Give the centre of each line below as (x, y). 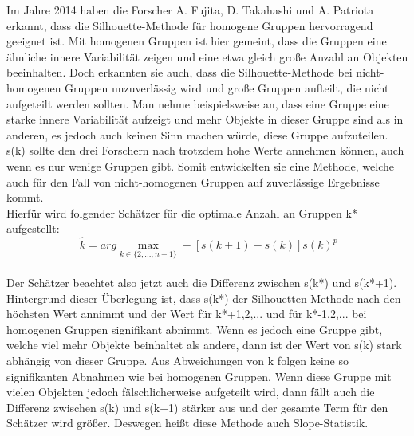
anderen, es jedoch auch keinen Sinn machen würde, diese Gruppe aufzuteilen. (197, 134)
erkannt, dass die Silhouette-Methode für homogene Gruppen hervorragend (190, 25)
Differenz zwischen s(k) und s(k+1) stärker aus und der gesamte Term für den (197, 407)
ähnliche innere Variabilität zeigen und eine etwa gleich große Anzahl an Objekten (207, 56)
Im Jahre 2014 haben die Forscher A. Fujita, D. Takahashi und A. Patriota (190, 10)
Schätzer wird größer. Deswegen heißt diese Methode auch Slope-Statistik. (187, 423)
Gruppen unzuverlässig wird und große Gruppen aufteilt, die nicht (227, 87)
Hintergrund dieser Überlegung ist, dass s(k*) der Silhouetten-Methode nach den (204, 298)
